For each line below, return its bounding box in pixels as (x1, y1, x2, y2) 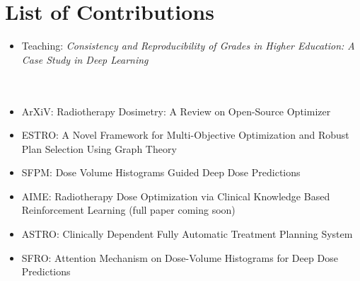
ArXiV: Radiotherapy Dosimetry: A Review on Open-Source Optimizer (21, 103, 331, 118)
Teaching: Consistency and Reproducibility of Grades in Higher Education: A (21, 38, 355, 53)
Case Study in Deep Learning (21, 52, 149, 67)
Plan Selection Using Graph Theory (21, 141, 177, 156)
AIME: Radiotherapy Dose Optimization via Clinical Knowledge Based (21, 188, 330, 203)
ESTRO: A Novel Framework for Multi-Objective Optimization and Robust (21, 127, 349, 142)
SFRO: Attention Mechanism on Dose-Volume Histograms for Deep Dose (21, 250, 338, 265)
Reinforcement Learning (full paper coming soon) (21, 202, 236, 217)
